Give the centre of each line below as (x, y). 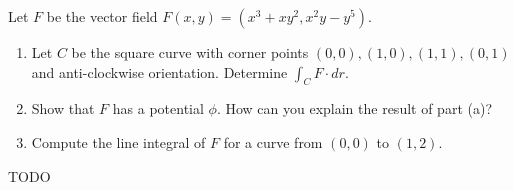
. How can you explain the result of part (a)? (354, 108)
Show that (63, 108)
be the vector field (102, 16)
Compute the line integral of (118, 141)
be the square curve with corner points (190, 52)
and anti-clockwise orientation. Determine (159, 71)
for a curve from (273, 141)
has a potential (158, 108)
